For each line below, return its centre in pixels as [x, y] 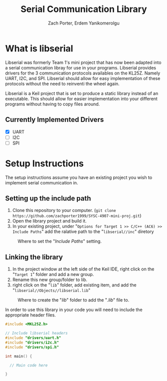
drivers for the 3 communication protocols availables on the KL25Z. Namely [83, 73]
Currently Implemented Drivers [55, 120]
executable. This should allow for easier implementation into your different [82, 98]
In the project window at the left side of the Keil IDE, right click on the [83, 269]
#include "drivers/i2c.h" [32, 342]
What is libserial [39, 48]
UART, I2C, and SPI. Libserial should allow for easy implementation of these [83, 78]
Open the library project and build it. [50, 221]
